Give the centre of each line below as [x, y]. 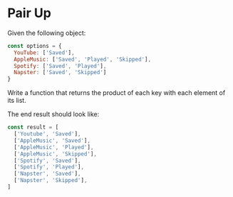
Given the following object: [47, 33]
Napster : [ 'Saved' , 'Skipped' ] [60, 73]
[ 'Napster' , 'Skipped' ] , [51, 181]
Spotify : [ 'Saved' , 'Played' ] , [60, 66]
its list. [17, 101]
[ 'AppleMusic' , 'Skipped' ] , [56, 154]
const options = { [35, 46]
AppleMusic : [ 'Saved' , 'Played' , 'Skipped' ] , [83, 59]
